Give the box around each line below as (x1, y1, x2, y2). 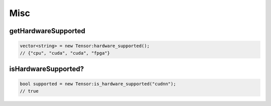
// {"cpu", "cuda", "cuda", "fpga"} (20, 50, 110, 56)
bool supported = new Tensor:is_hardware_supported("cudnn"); (20, 81, 176, 87)
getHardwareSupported (9, 27, 85, 35)
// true (20, 88, 39, 94)
